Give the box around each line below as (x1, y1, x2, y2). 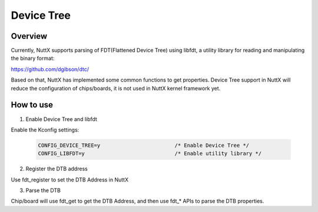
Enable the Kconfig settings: (11, 126, 79, 133)
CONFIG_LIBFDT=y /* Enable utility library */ (38, 150, 262, 157)
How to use (11, 100, 53, 110)
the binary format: (11, 55, 55, 62)
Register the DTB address (25, 165, 88, 173)
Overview (11, 31, 48, 41)
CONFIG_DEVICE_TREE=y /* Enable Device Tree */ (38, 142, 250, 149)
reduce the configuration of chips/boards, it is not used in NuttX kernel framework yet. (11, 85, 221, 92)
